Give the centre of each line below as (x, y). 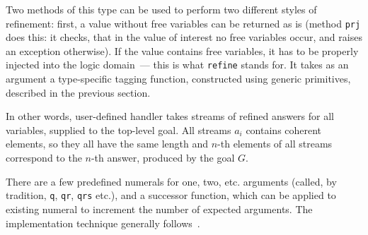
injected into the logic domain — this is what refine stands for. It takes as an (177, 65)
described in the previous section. (78, 92)
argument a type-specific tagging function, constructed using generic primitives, (178, 79)
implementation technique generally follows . (103, 223)
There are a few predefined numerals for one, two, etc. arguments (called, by (171, 181)
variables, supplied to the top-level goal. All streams (119, 129)
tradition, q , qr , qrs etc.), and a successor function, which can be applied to (171, 195)
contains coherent (284, 129)
